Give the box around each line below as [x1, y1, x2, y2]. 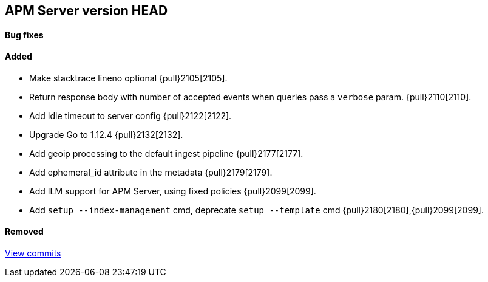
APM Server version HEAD [5, 3, 168, 18]
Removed [5, 226, 44, 237]
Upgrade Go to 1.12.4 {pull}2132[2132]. [29, 129, 183, 140]
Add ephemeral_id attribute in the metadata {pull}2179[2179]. [29, 167, 273, 177]
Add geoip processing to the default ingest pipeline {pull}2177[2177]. [29, 148, 303, 159]
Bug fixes [5, 29, 44, 40]
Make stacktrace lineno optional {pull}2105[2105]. [29, 72, 228, 83]
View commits [5, 248, 61, 259]
